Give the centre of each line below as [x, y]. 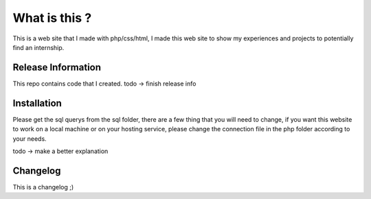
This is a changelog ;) [43, 187]
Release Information [57, 67]
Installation [37, 103]
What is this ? [52, 18]
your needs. [30, 138]
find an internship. [38, 47]
